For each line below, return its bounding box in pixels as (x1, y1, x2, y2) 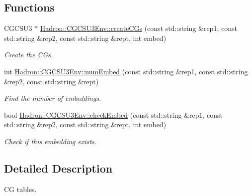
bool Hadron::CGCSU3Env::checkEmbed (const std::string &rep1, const (4, 109, 223, 120)
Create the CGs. (4, 49, 53, 60)
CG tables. (4, 184, 37, 194)
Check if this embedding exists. (4, 136, 97, 146)
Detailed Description (4, 160, 113, 176)
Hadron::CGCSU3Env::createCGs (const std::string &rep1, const (40, 23, 237, 33)
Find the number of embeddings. (4, 93, 101, 103)
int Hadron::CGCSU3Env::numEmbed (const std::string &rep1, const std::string (4, 66, 248, 76)
